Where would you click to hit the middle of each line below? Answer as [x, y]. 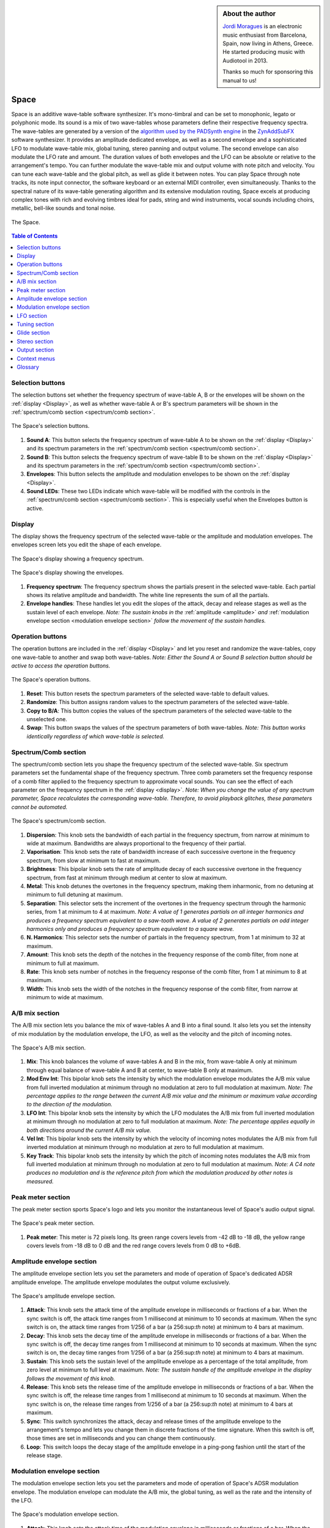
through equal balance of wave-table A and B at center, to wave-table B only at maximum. [140, 1070]
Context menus [36, 358]
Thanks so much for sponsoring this [268, 72]
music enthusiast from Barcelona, [265, 35]
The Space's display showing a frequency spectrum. [78, 559]
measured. [40, 1181]
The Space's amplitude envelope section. [64, 1296]
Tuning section [35, 325]
